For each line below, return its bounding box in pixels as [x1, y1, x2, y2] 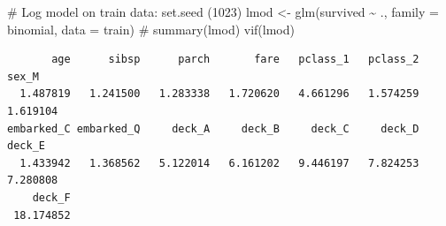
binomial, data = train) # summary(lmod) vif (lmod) [7, 19, 295, 38]
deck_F [32, 191, 71, 204]
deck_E [7, 139, 45, 153]
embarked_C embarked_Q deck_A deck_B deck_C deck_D [7, 122, 419, 135]
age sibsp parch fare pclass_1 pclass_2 [51, 53, 419, 66]
